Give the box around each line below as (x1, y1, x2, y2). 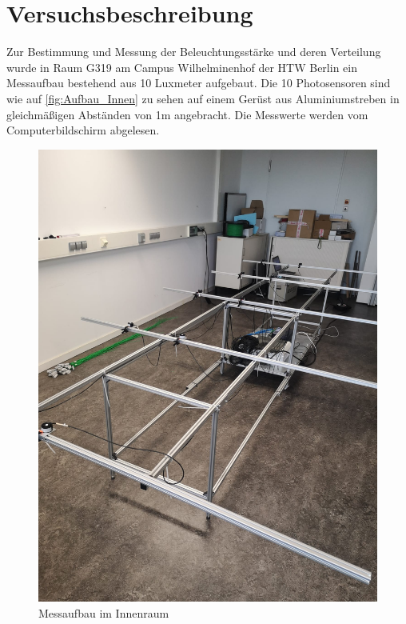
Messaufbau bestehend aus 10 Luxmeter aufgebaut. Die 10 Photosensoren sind (6, 74, 391, 91)
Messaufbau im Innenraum (38, 604, 169, 621)
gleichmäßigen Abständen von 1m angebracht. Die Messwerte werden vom (6, 106, 368, 122)
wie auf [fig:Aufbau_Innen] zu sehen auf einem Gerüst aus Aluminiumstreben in (6, 90, 400, 106)
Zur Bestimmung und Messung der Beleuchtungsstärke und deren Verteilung (6, 43, 381, 60)
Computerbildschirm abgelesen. (6, 122, 160, 138)
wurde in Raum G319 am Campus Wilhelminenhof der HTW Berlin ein (6, 58, 357, 75)
